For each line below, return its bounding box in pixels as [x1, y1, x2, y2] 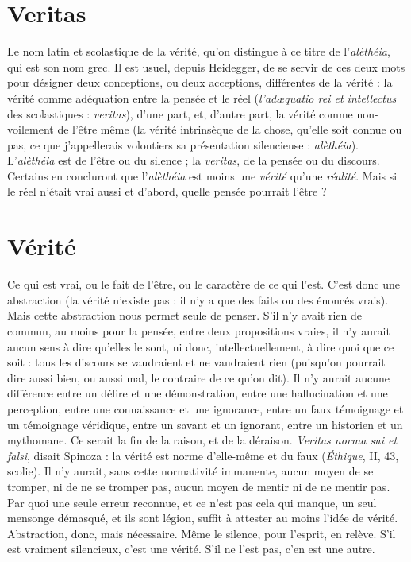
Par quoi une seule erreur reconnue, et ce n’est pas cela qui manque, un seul [7, 494, 377, 510]
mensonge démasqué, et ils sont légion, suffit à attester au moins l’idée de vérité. [7, 510, 398, 526]
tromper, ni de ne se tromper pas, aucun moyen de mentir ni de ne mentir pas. [7, 478, 390, 494]
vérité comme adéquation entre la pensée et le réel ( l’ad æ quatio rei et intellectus [7, 89, 397, 106]
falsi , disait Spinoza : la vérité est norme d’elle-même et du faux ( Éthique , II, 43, [7, 447, 399, 463]
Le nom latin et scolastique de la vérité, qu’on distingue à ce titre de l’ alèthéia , [7, 43, 390, 60]
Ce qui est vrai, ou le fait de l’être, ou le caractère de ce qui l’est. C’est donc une [7, 276, 400, 293]
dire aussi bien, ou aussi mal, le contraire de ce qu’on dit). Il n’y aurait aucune [7, 369, 390, 386]
